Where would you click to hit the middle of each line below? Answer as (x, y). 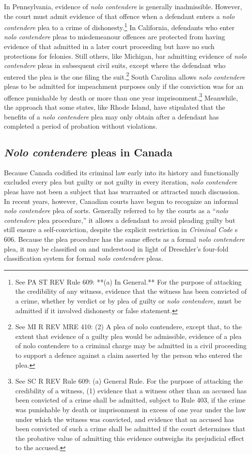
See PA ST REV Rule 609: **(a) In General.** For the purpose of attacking (128, 281)
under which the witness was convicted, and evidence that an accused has (125, 419)
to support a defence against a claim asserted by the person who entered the (129, 355)
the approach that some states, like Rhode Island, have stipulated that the (115, 107)
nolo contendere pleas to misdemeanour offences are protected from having (115, 37)
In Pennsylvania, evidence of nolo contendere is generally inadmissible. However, (123, 6)
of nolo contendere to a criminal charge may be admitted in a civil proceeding (131, 345)
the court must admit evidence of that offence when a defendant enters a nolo (119, 16)
